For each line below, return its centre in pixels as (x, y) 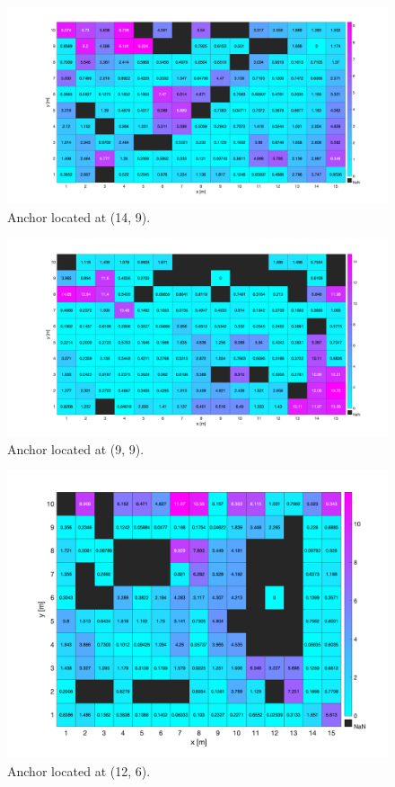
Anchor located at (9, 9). (76, 448)
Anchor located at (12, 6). (79, 770)
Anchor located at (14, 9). (79, 217)
